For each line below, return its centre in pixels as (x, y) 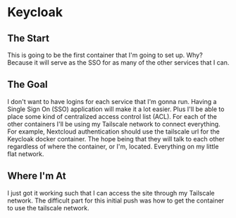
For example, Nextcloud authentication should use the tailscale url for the (113, 132)
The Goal (27, 85)
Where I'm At (37, 176)
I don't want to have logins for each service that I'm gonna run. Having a (112, 101)
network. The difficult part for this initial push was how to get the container (116, 200)
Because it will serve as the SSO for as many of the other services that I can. (118, 63)
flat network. (26, 154)
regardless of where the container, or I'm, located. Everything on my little (113, 146)
